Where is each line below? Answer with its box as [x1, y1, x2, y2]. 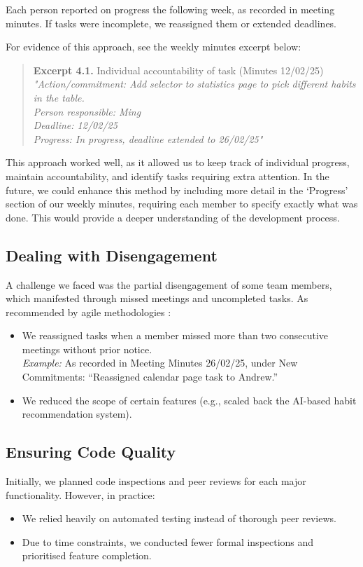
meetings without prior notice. [22, 341, 152, 356]
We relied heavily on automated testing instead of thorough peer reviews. [22, 511, 336, 526]
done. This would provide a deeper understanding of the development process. [6, 210, 340, 224]
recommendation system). [22, 407, 132, 421]
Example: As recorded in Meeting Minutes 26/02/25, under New [22, 355, 298, 370]
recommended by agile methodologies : [6, 304, 171, 319]
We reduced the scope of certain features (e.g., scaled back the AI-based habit [22, 392, 357, 407]
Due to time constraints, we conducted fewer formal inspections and [22, 534, 314, 549]
